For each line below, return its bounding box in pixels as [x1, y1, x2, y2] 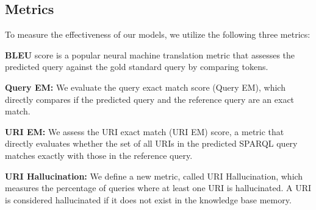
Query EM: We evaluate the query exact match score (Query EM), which [5, 80, 285, 93]
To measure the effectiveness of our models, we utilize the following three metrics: [5, 28, 311, 41]
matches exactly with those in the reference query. [5, 149, 193, 161]
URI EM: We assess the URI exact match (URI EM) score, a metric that [5, 125, 284, 138]
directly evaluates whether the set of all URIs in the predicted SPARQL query [5, 137, 298, 150]
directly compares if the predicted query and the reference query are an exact [5, 93, 295, 105]
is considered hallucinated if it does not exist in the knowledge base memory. [5, 193, 292, 206]
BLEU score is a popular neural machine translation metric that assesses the [5, 48, 295, 61]
